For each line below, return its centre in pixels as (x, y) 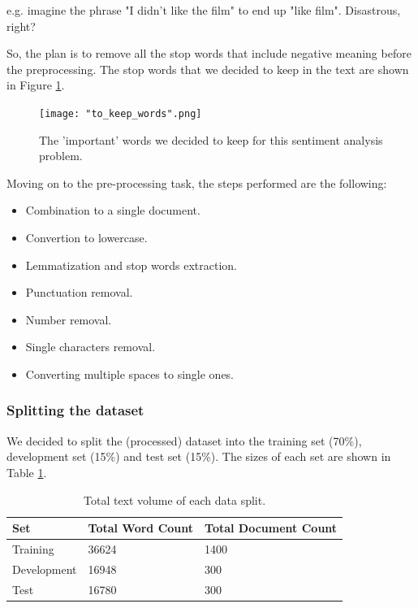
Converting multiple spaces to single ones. (130, 373)
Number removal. (69, 319)
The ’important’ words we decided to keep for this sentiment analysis (211, 139)
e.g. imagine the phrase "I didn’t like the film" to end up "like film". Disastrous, (204, 10)
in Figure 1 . (36, 85)
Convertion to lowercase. (86, 237)
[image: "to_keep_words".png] (121, 113)
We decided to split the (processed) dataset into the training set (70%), (184, 440)
